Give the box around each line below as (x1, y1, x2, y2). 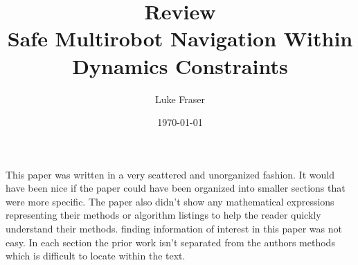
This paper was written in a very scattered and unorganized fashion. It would (6, 167, 334, 181)
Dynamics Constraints (72, 51, 288, 80)
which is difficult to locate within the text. (6, 248, 186, 263)
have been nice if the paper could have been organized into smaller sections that (6, 181, 346, 195)
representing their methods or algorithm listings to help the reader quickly (6, 208, 321, 222)
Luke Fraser (154, 91, 206, 106)
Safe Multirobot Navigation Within (7, 24, 353, 53)
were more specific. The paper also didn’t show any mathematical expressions (6, 194, 334, 208)
